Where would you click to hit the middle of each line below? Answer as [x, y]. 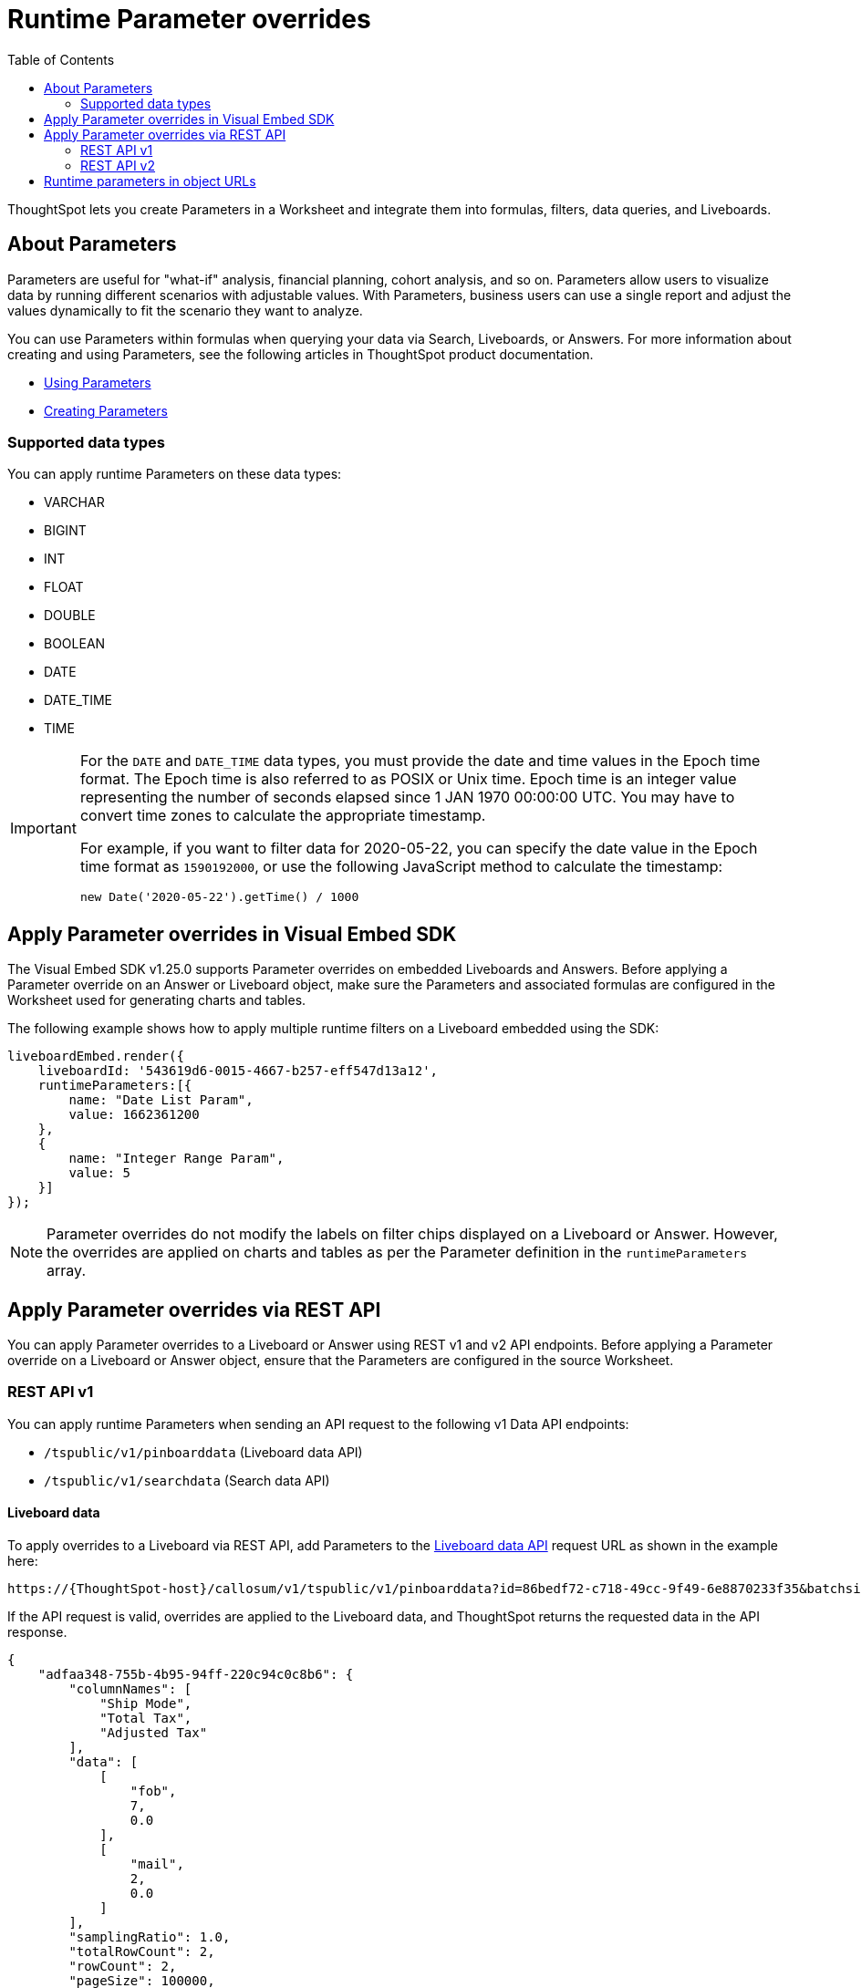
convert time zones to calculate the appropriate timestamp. [283, 816]
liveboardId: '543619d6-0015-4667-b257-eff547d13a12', [238, 1071]
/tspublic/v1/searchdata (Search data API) [187, 1480]
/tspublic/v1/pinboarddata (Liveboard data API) [203, 1452]
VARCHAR [74, 502]
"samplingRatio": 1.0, [150, 1937]
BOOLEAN [75, 644]
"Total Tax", [146, 1718]
